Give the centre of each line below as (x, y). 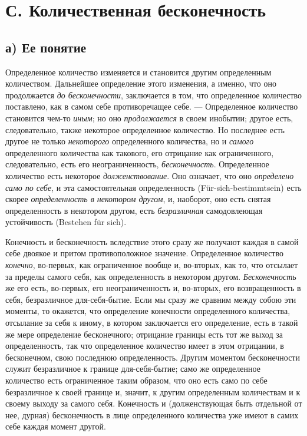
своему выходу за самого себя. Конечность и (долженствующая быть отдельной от (154, 403)
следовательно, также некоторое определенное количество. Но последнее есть (145, 129)
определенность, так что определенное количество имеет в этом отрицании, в (145, 346)
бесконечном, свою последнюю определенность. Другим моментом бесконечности (153, 357)
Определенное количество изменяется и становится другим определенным (138, 72)
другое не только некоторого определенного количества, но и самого (130, 141)
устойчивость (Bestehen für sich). (66, 222)
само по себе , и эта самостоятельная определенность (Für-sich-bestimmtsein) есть (153, 187)
